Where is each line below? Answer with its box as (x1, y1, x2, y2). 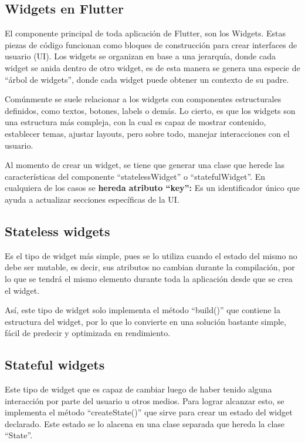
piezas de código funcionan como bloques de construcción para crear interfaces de (5, 38, 297, 51)
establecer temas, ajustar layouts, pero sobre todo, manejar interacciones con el (5, 127, 290, 139)
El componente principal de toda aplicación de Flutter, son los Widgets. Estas (5, 27, 286, 39)
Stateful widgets (5, 355, 105, 374)
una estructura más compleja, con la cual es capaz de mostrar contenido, (5, 116, 266, 128)
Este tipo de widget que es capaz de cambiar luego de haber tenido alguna (5, 383, 272, 395)
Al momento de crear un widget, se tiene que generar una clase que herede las (5, 159, 285, 171)
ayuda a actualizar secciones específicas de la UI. (5, 193, 179, 205)
